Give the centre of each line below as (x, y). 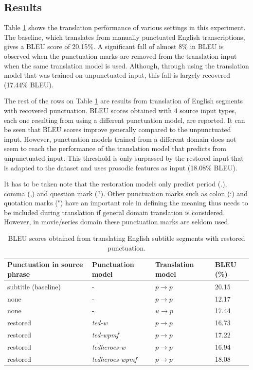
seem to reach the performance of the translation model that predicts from (115, 148)
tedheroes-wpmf (114, 359)
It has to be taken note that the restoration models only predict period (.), (116, 184)
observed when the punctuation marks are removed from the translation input (120, 56)
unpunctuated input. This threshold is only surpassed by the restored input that (124, 158)
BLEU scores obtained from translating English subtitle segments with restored (126, 238)
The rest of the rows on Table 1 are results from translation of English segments (124, 101)
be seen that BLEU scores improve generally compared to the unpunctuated (117, 129)
